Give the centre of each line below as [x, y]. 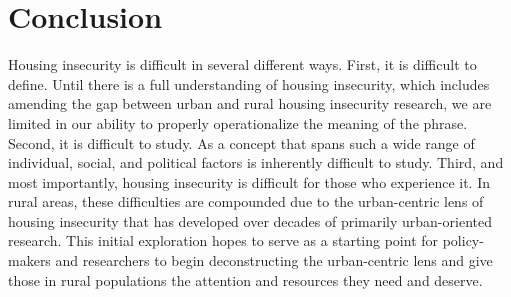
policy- [463, 240]
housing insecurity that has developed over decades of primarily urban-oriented [250, 220]
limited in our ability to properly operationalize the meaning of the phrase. [238, 122]
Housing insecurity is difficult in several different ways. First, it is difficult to [242, 64]
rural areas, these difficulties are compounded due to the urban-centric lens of [246, 201]
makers [29, 260]
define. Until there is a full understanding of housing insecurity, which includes [249, 83]
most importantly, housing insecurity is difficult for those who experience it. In [249, 181]
